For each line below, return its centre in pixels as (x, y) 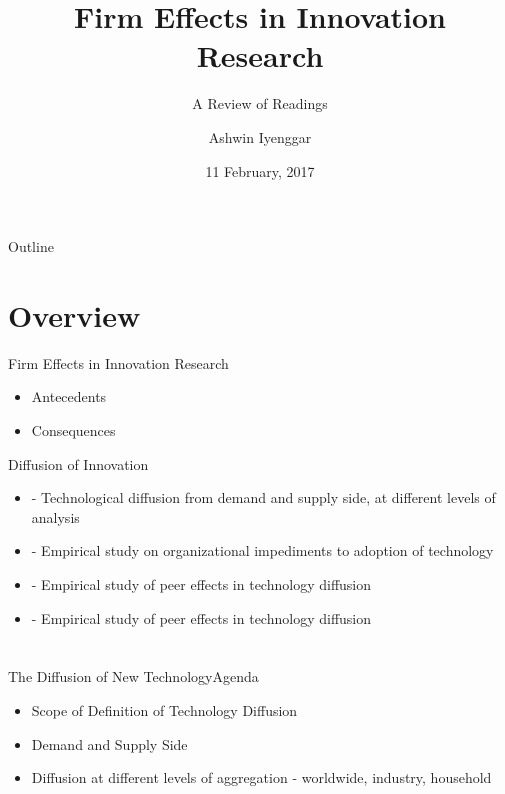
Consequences (73, 430)
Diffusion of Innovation (78, 463)
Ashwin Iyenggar (260, 136)
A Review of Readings (260, 103)
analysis (55, 516)
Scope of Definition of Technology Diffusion (164, 709)
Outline (31, 246)
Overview (74, 314)
